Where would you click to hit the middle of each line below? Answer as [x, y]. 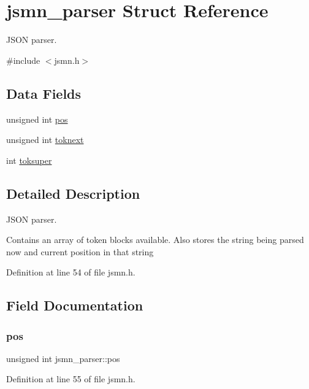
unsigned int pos [37, 119]
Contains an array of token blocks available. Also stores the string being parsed [155, 240]
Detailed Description [73, 193]
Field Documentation [75, 305]
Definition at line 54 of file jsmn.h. [71, 272]
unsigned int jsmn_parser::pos [63, 358]
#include [23, 60]
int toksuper [29, 160]
